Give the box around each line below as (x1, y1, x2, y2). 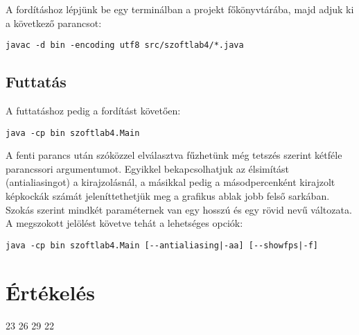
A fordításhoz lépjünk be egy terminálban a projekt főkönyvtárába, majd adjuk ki (6, 2, 354, 16)
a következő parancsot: (6, 15, 102, 30)
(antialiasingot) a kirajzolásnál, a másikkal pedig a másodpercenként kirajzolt (6, 175, 335, 189)
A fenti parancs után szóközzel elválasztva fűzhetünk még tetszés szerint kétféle (6, 148, 342, 162)
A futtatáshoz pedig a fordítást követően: (6, 103, 181, 118)
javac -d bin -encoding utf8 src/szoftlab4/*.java (6, 40, 244, 51)
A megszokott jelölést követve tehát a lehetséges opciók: (6, 216, 243, 230)
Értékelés (6, 277, 95, 306)
